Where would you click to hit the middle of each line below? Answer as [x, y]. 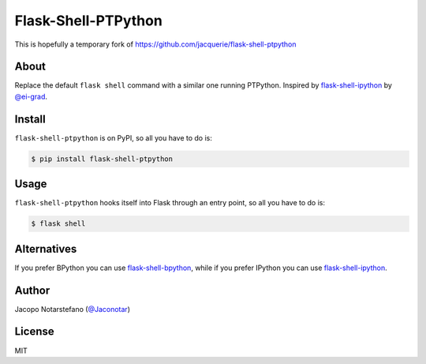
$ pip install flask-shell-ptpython [102, 159]
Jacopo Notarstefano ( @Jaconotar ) [72, 309]
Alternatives [46, 249]
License [34, 332]
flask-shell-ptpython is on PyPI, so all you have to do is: [114, 137]
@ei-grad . [31, 96]
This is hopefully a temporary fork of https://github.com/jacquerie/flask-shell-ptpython [155, 44]
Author [32, 290]
